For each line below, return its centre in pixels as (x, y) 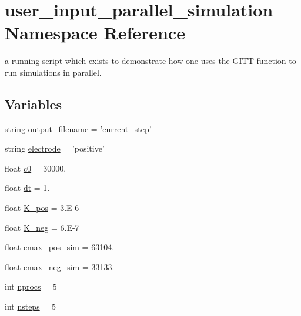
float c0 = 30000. (36, 168)
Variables (34, 104)
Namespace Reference (95, 33)
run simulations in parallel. (53, 72)
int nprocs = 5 (31, 286)
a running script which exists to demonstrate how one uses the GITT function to (150, 61)
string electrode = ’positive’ (55, 148)
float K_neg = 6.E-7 (42, 227)
